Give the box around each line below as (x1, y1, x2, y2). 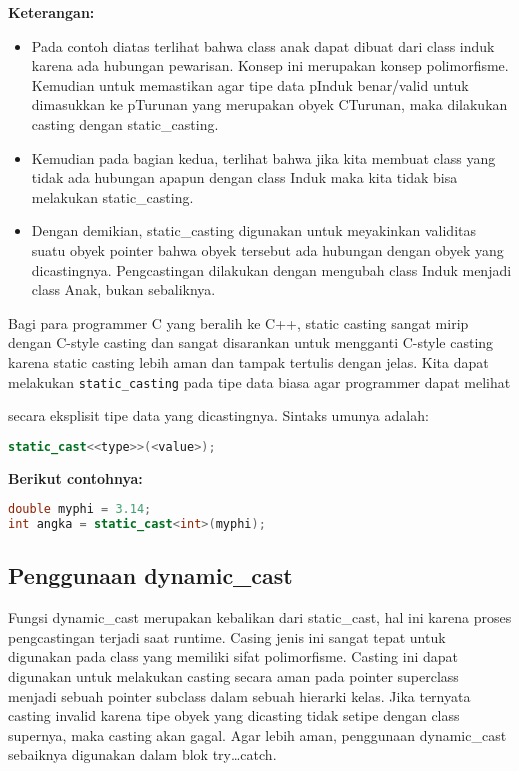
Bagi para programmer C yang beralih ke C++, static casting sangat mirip (8, 312, 469, 333)
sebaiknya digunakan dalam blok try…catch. (8, 744, 277, 765)
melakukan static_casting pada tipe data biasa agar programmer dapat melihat (8, 371, 511, 392)
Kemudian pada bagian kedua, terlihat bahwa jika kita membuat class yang (31, 147, 496, 168)
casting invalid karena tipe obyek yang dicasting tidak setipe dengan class (8, 705, 460, 726)
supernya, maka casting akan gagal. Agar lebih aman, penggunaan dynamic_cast (8, 724, 507, 745)
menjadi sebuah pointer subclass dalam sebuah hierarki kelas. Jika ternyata (8, 685, 471, 706)
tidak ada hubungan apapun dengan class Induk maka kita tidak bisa (31, 167, 458, 188)
